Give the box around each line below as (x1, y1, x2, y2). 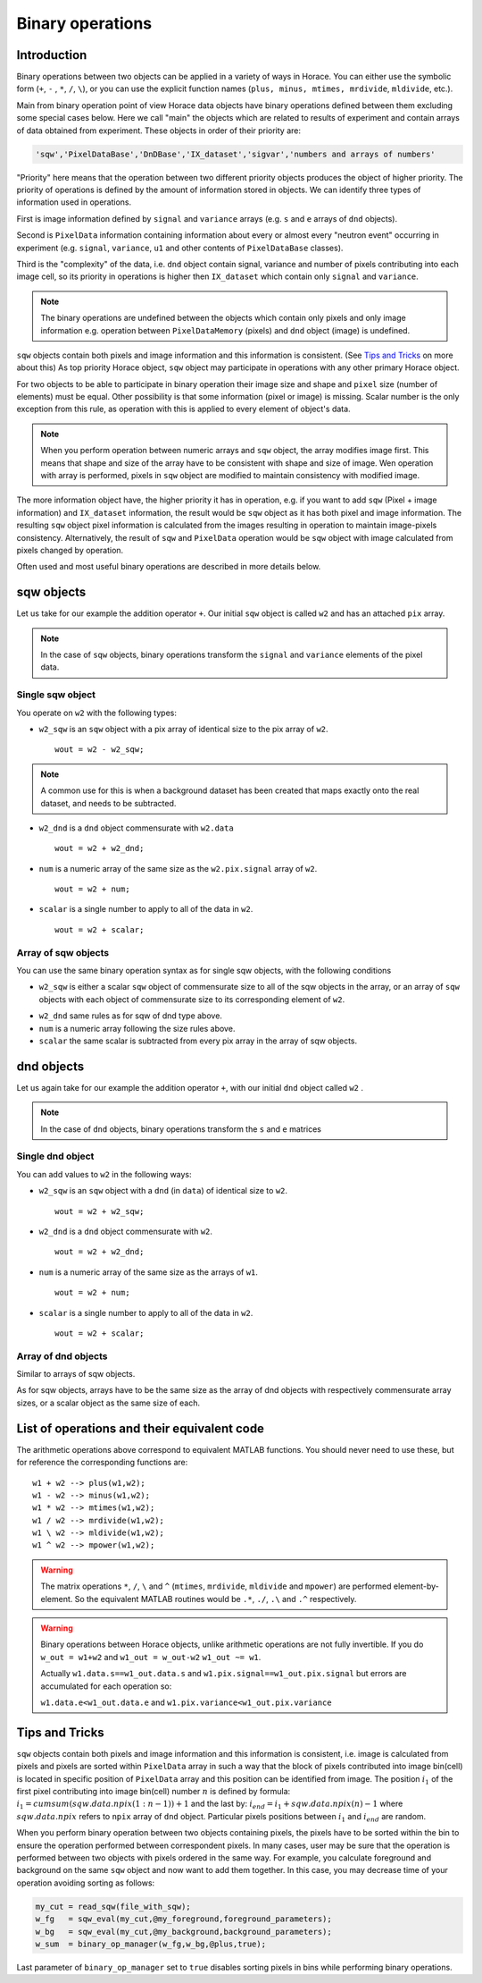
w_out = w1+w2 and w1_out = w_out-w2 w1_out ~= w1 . (40, 1651, 262, 1662)
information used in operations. (16, 197, 132, 207)
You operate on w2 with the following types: (16, 707, 178, 718)
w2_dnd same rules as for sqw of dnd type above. (38, 1010, 223, 1021)
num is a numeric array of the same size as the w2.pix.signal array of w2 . (38, 863, 318, 873)
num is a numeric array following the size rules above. (38, 1023, 236, 1034)
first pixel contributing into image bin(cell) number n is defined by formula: (16, 1786, 291, 1797)
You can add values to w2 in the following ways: (16, 1169, 192, 1179)
